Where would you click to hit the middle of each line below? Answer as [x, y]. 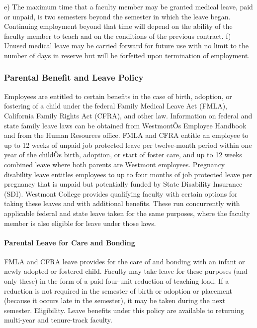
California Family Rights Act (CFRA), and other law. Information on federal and [128, 115]
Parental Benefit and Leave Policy [74, 77]
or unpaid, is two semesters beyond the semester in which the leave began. [117, 16]
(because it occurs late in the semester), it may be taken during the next [115, 300]
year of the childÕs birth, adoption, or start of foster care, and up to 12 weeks [123, 155]
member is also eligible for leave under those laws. [80, 223]
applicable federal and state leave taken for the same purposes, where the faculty [127, 213]
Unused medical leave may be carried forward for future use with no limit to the [126, 46]
